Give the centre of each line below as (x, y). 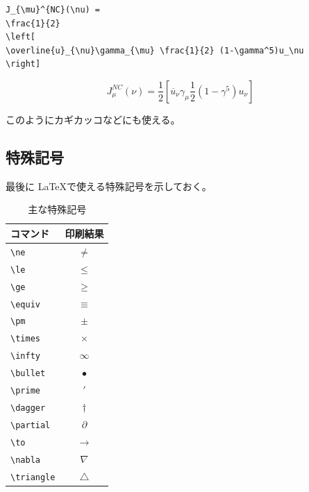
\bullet (28, 374)
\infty (25, 356)
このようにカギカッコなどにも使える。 (93, 119)
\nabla (25, 460)
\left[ (20, 37)
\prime (25, 391)
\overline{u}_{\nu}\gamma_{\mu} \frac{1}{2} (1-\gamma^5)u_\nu (155, 50)
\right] (23, 64)
